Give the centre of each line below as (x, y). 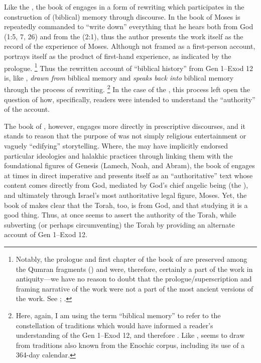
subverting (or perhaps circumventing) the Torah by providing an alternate (119, 224)
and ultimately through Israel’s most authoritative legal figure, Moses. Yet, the (125, 195)
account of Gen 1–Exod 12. (46, 234)
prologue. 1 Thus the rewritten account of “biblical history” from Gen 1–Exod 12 (129, 67)
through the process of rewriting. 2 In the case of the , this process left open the (127, 89)
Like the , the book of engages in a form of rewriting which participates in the (124, 7)
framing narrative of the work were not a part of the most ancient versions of (135, 288)
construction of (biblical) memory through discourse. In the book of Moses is (122, 16)
